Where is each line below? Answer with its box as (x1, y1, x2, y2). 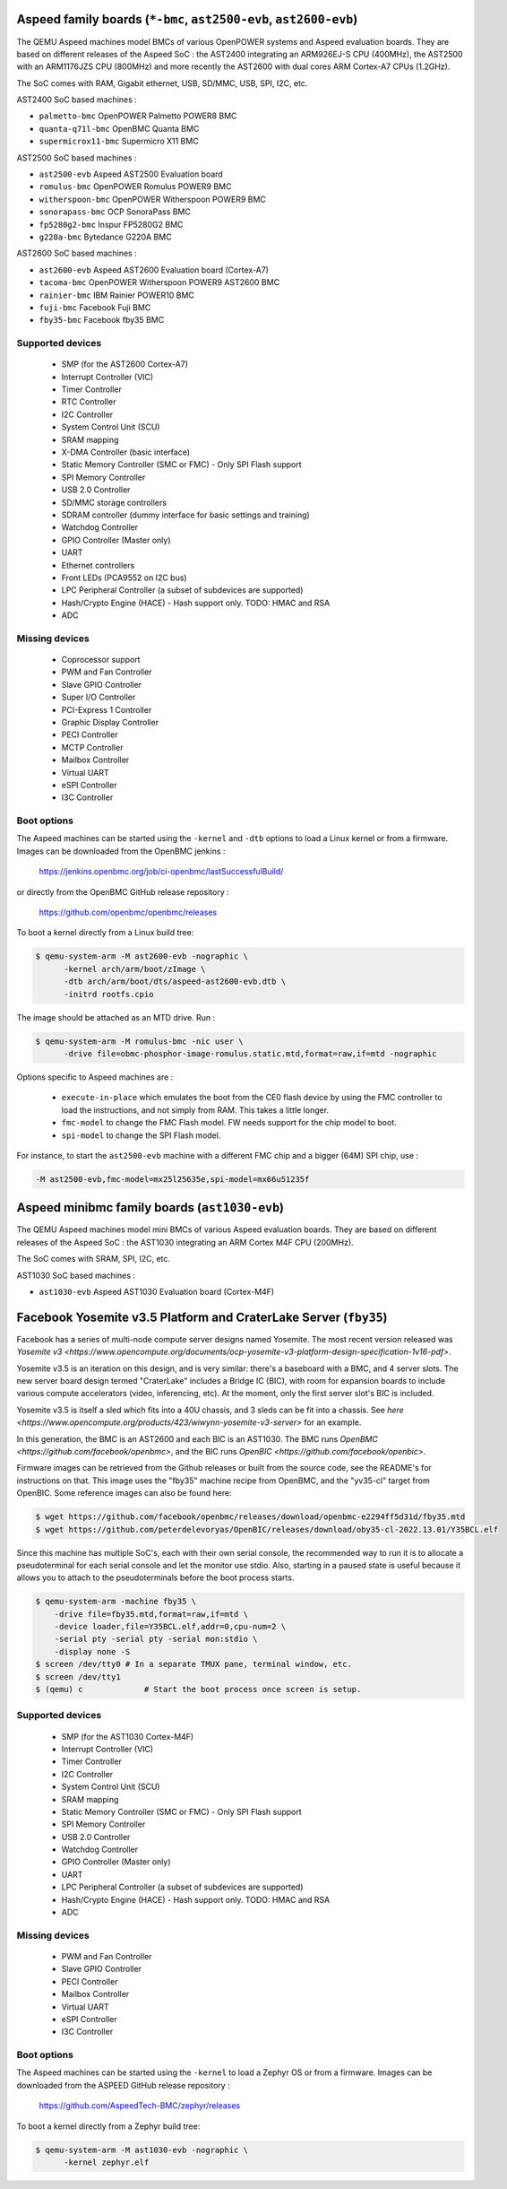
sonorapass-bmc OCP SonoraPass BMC (39, 206, 192, 217)
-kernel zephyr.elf (64, 2158, 150, 2167)
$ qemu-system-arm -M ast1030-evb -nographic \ (35, 2144, 248, 2155)
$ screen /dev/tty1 (35, 1672, 121, 1681)
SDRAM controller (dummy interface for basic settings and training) (61, 509, 311, 520)
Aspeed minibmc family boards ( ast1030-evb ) (16, 1200, 284, 1215)
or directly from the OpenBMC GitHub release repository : (16, 886, 230, 897)
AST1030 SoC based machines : (16, 1270, 136, 1281)
